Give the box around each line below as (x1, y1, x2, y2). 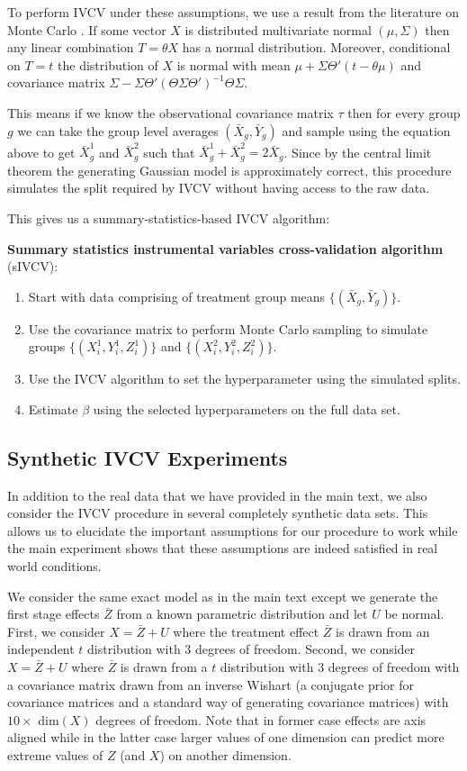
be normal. (384, 604, 445, 623)
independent (7, 639, 75, 658)
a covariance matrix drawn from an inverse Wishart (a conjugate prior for (7, 675, 415, 694)
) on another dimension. (159, 746, 292, 764)
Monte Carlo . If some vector (7, 20, 166, 39)
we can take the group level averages (17, 121, 219, 140)
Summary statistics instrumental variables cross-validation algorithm (7, 239, 444, 258)
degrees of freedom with (328, 658, 460, 676)
